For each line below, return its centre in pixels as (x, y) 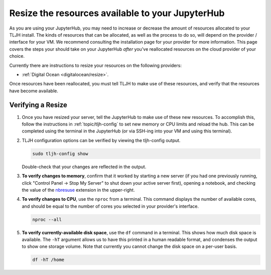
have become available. (34, 91)
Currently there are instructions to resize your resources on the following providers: (95, 65)
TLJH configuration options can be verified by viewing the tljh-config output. (101, 140)
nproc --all (47, 219)
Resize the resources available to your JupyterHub (117, 13)
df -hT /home (48, 260)
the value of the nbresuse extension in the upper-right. (78, 190)
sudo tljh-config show (60, 154)
